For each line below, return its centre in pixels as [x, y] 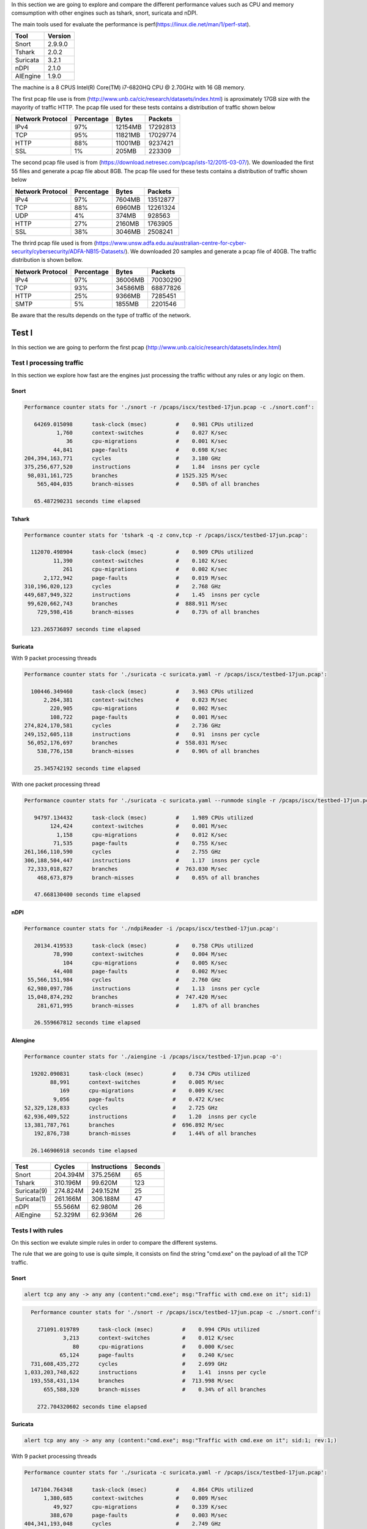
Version [60, 36]
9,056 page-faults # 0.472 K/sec [139, 1099]
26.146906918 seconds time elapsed [84, 1151]
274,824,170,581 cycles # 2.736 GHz [123, 726]
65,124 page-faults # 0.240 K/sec [147, 1355]
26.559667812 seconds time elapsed [87, 1023]
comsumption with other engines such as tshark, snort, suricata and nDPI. [105, 13]
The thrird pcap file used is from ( [54, 243]
